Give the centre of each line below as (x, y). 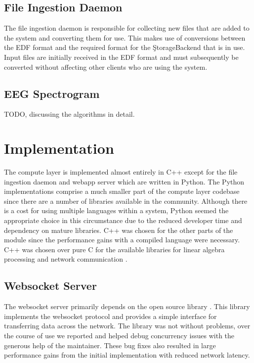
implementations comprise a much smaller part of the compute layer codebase (122, 191)
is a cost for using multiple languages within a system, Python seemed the (116, 210)
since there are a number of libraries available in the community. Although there (126, 201)
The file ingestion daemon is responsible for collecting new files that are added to (127, 28)
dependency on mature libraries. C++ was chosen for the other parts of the (119, 230)
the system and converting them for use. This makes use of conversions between (125, 37)
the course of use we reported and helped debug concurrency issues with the (119, 336)
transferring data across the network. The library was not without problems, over (127, 326)
